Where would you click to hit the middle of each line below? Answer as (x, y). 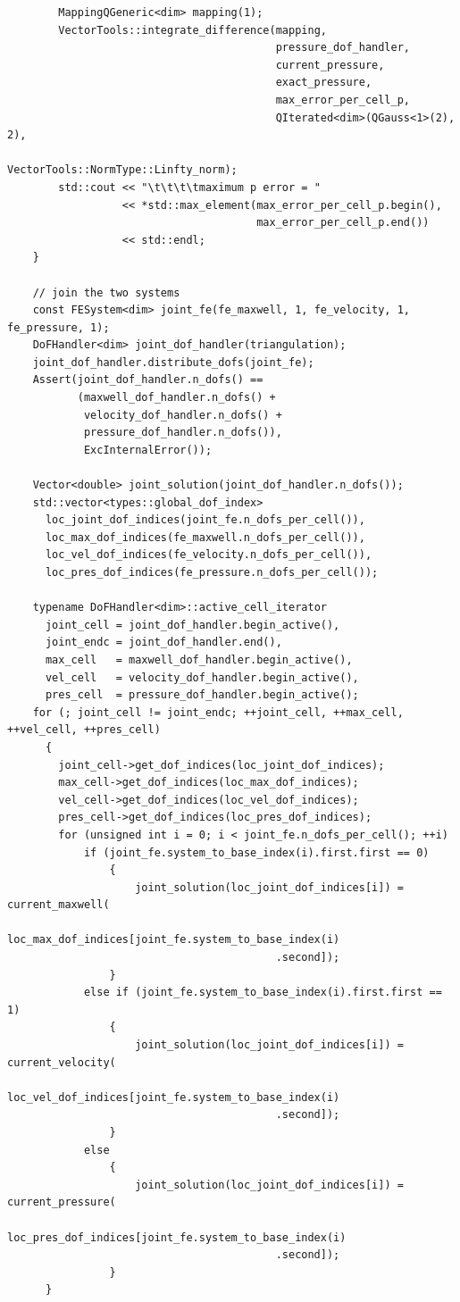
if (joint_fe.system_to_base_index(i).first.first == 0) (256, 852)
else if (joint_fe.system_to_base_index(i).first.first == (263, 993)
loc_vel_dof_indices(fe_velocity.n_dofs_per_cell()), (209, 555)
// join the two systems (106, 292)
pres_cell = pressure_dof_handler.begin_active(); (202, 695)
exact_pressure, (324, 83)
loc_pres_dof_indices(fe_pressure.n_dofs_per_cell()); (212, 572)
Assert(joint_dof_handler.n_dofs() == (148, 380)
